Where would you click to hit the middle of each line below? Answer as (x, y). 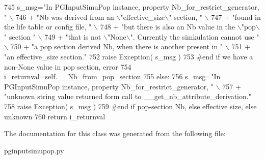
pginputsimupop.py (34, 150)
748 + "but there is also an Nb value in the (168, 27)
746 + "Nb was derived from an (65, 17)
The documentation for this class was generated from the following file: (115, 133)
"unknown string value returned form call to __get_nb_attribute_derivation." (128, 96)
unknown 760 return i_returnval (55, 116)
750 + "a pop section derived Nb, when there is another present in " (117, 46)
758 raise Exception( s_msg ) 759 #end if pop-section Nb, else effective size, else (130, 106)
